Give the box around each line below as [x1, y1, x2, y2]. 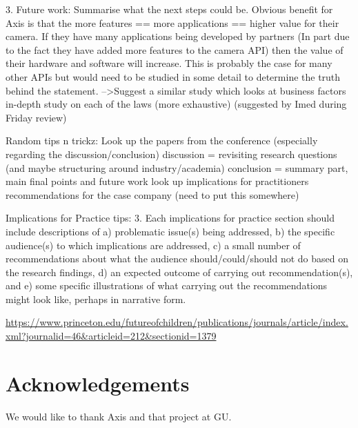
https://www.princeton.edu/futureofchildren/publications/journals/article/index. [6, 315, 348, 329]
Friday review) [6, 110, 67, 124]
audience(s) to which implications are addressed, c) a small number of [6, 237, 301, 252]
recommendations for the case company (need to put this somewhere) [6, 187, 299, 202]
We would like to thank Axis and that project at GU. [6, 409, 232, 423]
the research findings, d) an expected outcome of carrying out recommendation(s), [6, 264, 353, 279]
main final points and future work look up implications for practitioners [6, 174, 309, 188]
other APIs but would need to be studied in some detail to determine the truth [6, 69, 341, 84]
